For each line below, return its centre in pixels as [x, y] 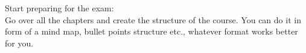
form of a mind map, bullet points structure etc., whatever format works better [151, 31]
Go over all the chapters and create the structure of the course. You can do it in [153, 19]
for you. [19, 43]
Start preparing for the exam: [59, 8]
